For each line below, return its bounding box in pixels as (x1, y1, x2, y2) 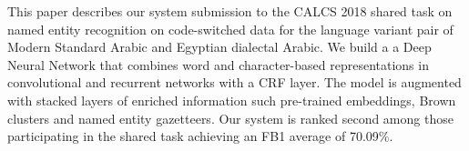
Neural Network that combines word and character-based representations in (7, 55, 429, 74)
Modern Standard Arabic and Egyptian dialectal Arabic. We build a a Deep (7, 37, 432, 56)
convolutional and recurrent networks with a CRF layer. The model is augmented (7, 73, 462, 92)
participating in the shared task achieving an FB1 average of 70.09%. (7, 126, 393, 146)
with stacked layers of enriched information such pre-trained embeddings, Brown (7, 90, 456, 109)
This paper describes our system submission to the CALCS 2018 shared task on (7, 2, 453, 20)
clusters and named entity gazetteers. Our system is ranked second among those (7, 108, 454, 127)
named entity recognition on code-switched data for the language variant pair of (7, 19, 454, 38)
